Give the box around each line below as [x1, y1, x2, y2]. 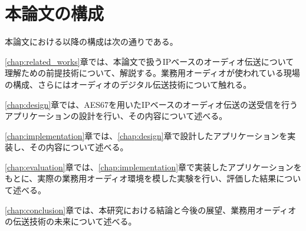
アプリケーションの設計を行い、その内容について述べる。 [5, 110, 228, 122]
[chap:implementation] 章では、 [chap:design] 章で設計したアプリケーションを [5, 129, 288, 141]
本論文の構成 [5, 1, 104, 25]
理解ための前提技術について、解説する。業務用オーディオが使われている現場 [5, 67, 300, 79]
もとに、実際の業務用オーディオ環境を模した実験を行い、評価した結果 [5, 172, 277, 184]
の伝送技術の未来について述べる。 [5, 215, 137, 227]
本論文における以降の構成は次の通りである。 [5, 35, 178, 48]
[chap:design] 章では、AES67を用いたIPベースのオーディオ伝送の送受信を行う [5, 98, 298, 110]
